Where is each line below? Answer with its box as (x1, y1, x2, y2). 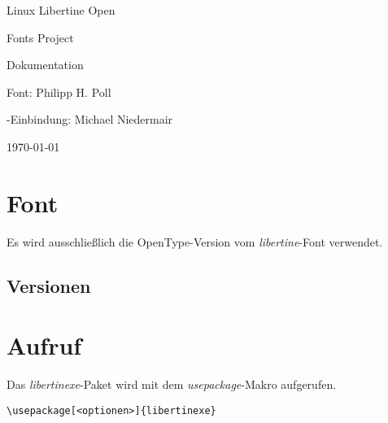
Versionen (7, 273, 91, 298)
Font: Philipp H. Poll (7, 83, 111, 100)
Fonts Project (7, 28, 74, 46)
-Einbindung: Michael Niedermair (7, 111, 173, 128)
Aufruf (7, 329, 82, 362)
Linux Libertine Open (7, 2, 116, 18)
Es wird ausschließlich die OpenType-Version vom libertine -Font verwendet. (7, 233, 383, 250)
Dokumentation (7, 56, 84, 73)
